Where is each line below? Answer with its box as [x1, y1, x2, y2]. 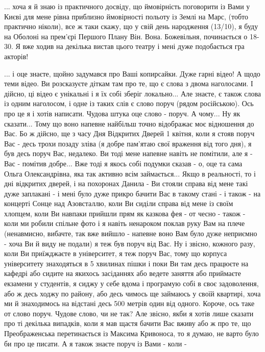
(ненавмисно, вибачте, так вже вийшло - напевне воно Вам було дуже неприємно [4, 228, 257, 239]
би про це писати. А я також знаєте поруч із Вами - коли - [4, 338, 187, 348]
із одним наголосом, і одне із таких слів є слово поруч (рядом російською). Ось [4, 98, 254, 109]
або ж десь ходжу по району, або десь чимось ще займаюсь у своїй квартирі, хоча [4, 288, 261, 298]
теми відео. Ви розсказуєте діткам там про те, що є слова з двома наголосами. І [4, 78, 253, 89]
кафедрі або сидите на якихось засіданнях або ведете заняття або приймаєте [4, 268, 241, 279]
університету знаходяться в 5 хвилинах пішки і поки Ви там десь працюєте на [4, 258, 249, 268]
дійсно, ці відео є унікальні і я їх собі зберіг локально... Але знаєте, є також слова [4, 88, 261, 98]
